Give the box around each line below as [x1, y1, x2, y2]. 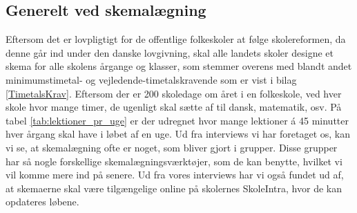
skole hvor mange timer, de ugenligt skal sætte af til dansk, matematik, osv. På [6, 100, 342, 114]
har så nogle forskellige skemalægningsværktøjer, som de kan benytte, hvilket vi [6, 154, 342, 168]
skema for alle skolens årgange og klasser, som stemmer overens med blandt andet [6, 59, 352, 73]
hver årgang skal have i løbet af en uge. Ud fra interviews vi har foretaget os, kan [6, 127, 351, 141]
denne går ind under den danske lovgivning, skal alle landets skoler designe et [6, 45, 334, 59]
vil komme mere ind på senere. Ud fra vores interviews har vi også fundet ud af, [6, 167, 344, 182]
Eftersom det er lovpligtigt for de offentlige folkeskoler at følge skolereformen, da [6, 32, 346, 46]
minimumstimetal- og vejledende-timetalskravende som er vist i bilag [6, 72, 297, 86]
